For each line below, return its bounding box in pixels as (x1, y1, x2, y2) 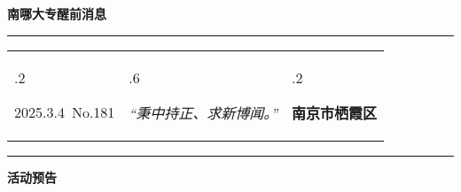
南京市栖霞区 (292, 102, 378, 123)
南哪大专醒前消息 (7, 4, 106, 22)
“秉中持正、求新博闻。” (129, 102, 278, 123)
